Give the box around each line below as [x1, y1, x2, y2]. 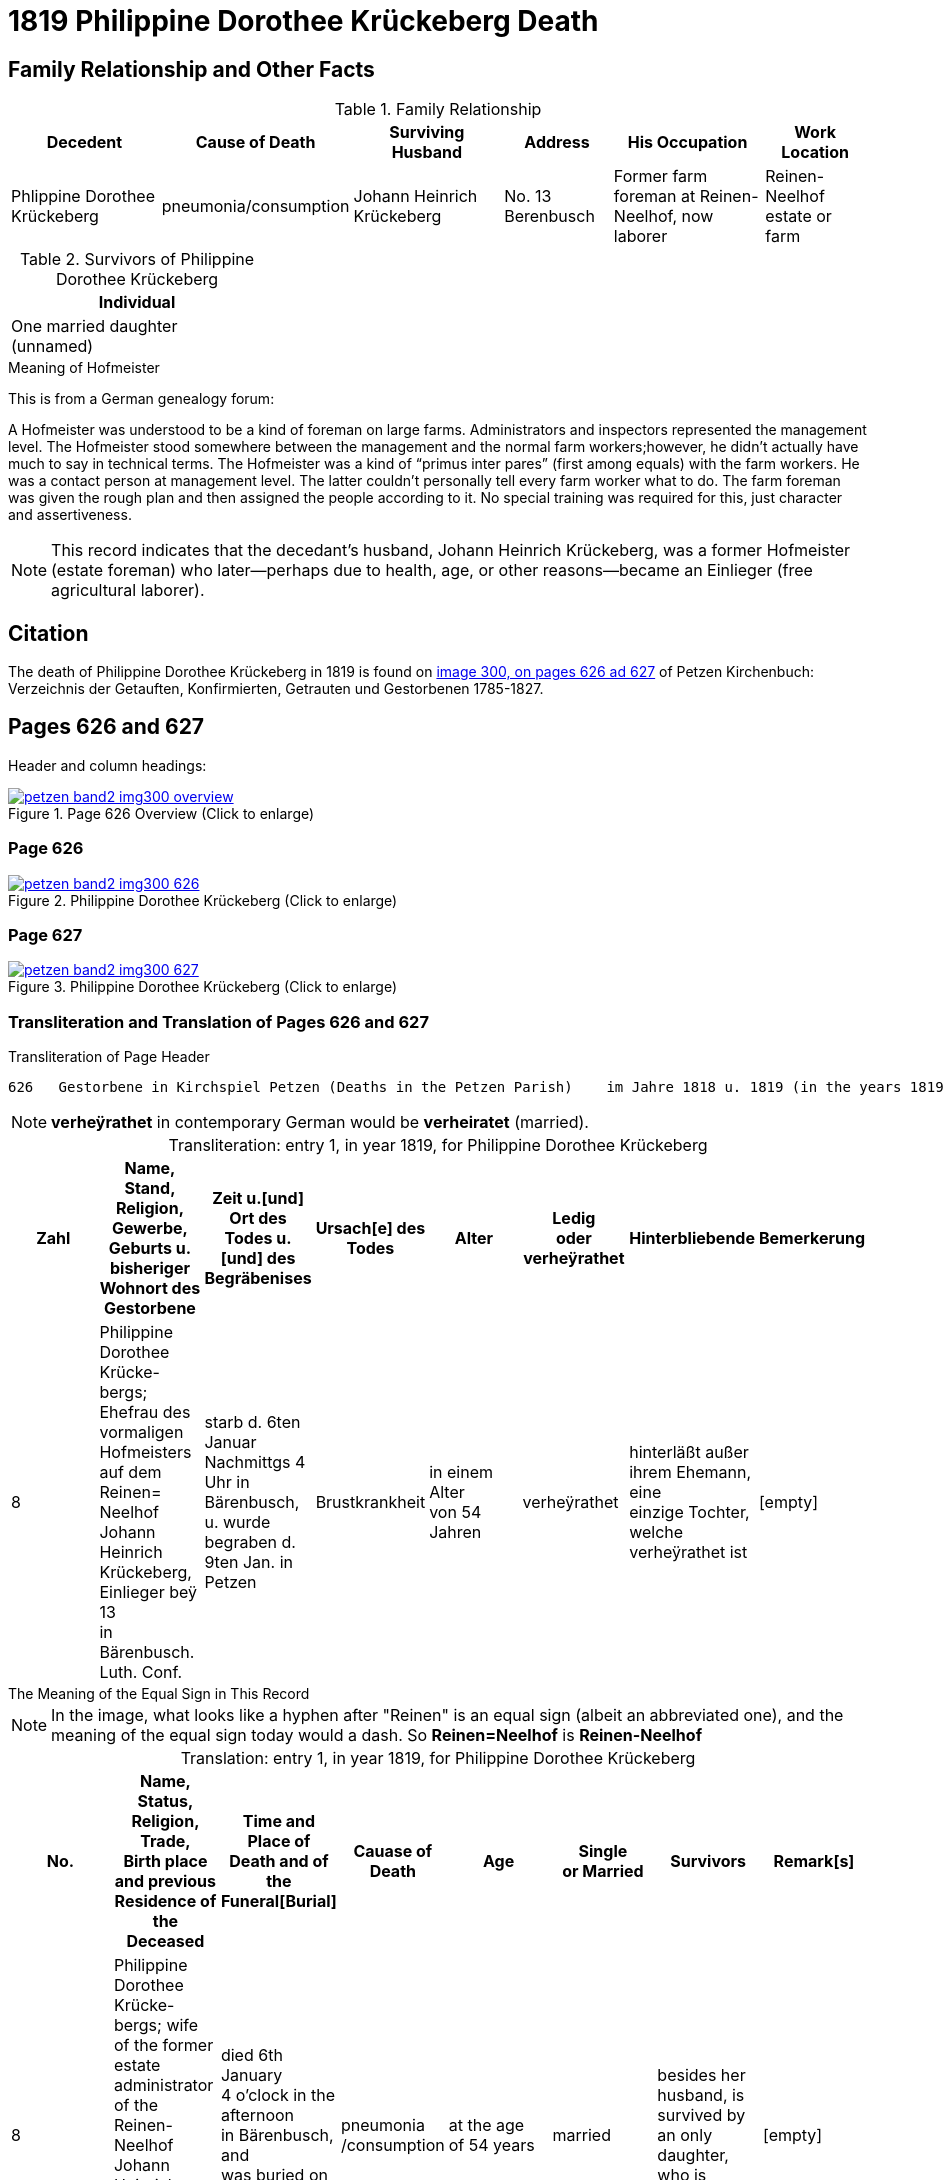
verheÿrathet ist [629, 1542, 748, 1563]
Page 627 [8, 924, 83, 945]
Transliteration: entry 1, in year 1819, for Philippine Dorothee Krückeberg [168, 1135, 708, 1156]
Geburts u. [108, 1238, 192, 1259]
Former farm [613, 166, 708, 187]
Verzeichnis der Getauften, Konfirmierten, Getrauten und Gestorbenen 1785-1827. [8, 680, 544, 698]
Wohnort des [99, 1278, 201, 1299]
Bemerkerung [758, 1228, 865, 1249]
